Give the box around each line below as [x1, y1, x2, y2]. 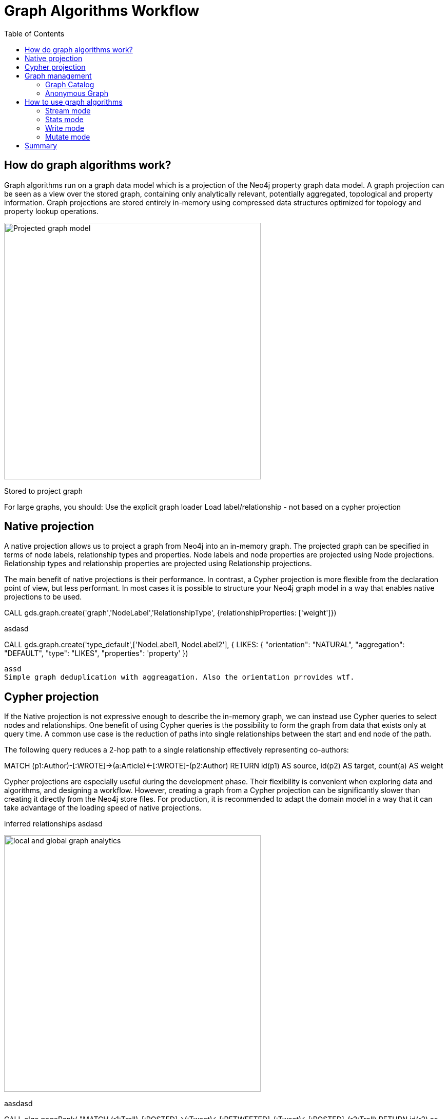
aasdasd [4, 1099, 33, 1108]
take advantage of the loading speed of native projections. [4, 803, 202, 813]
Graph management [25, 71, 92, 80]
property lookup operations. [4, 206, 99, 216]
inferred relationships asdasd [4, 819, 103, 828]
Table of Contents [4, 29, 65, 38]
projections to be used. [4, 592, 82, 602]
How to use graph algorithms [25, 97, 123, 106]
